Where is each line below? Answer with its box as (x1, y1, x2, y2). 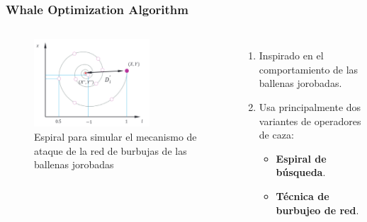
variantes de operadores (259, 113, 361, 128)
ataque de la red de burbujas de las (34, 143, 187, 158)
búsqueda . (276, 165, 326, 180)
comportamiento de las (259, 62, 358, 76)
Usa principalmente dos (259, 100, 361, 114)
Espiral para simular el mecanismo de (34, 129, 197, 144)
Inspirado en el (259, 48, 324, 63)
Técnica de (276, 188, 329, 203)
